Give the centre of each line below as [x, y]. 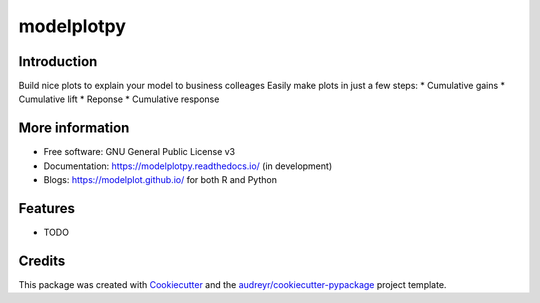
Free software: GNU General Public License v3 [139, 152]
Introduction [58, 61]
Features [46, 208]
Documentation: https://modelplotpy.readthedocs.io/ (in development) [188, 166]
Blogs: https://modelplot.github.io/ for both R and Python [160, 180]
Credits [42, 260]
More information [74, 128]
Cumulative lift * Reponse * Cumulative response [119, 99]
